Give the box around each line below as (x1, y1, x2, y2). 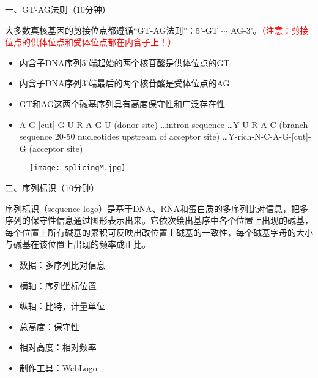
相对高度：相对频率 (19, 341, 97, 353)
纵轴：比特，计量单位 (19, 300, 105, 312)
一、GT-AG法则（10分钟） (5, 3, 111, 15)
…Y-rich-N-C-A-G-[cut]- (222, 130, 311, 143)
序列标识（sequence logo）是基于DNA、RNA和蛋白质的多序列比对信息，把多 (5, 202, 308, 214)
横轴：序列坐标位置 (19, 279, 97, 292)
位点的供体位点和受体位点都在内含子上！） (5, 36, 176, 48)
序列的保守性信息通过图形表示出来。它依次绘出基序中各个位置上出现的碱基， (5, 214, 313, 227)
